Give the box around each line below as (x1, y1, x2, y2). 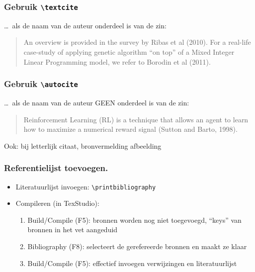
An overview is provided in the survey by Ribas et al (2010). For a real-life (23, 37, 251, 47)
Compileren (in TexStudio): (15, 198, 99, 208)
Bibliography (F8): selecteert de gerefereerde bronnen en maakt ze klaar (27, 241, 247, 251)
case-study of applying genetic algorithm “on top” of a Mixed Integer (23, 46, 235, 57)
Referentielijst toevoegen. (4, 162, 108, 174)
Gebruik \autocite (4, 78, 78, 90)
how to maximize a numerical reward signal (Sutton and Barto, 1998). (23, 124, 238, 134)
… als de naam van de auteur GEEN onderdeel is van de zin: (4, 97, 189, 107)
